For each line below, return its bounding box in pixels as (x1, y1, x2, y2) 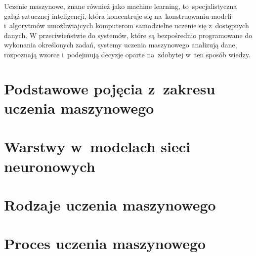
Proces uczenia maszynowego (4, 233, 206, 254)
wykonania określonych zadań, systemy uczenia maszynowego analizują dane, (4, 40, 237, 50)
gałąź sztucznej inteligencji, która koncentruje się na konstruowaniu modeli (4, 10, 232, 21)
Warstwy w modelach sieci (4, 136, 190, 157)
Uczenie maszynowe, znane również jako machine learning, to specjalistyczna (4, 1, 237, 11)
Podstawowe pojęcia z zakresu (4, 78, 215, 98)
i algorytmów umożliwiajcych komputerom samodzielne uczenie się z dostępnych (4, 20, 249, 31)
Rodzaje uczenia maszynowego (4, 194, 216, 214)
